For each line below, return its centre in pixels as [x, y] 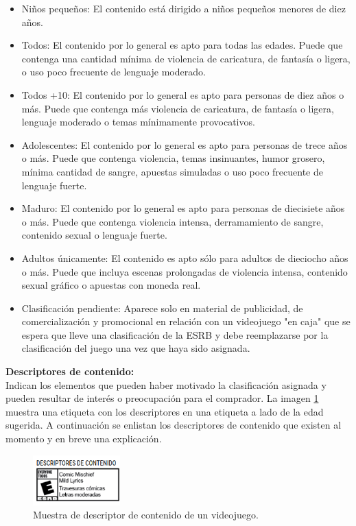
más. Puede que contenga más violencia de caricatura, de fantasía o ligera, [178, 108]
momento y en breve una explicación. [84, 439]
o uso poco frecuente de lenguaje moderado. [114, 72]
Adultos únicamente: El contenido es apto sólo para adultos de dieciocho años [185, 258]
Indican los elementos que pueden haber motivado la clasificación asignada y [166, 384]
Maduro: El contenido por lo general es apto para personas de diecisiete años [183, 208]
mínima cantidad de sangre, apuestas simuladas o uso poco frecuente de [172, 171]
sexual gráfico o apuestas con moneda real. [111, 285]
